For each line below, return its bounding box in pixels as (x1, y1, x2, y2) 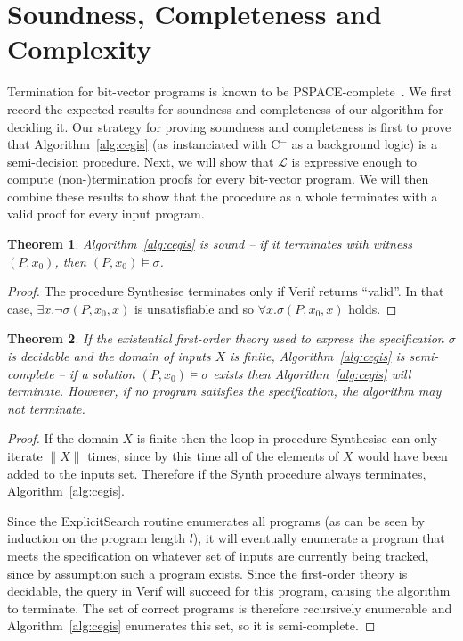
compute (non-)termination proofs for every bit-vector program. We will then (7, 169, 429, 188)
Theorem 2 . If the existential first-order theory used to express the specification (7, 329, 444, 348)
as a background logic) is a (291, 135, 437, 153)
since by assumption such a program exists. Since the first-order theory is (7, 563, 408, 582)
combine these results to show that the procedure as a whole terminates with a (7, 186, 438, 205)
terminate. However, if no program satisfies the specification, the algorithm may (7, 382, 442, 400)
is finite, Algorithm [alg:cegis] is (230, 347, 405, 366)
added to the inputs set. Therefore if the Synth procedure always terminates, (7, 464, 426, 482)
